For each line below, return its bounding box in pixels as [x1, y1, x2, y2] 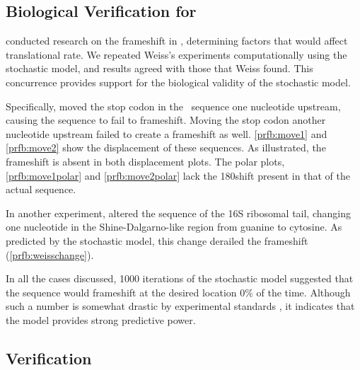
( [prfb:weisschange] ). [6, 247, 94, 262]
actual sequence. [6, 182, 76, 197]
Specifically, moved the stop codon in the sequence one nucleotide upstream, [6, 98, 341, 113]
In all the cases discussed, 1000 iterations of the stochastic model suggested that [6, 271, 354, 286]
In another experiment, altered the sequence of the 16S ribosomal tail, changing [6, 205, 351, 220]
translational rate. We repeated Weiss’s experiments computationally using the [6, 47, 347, 62]
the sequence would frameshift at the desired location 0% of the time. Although [6, 284, 351, 299]
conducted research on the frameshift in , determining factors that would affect [6, 33, 348, 48]
